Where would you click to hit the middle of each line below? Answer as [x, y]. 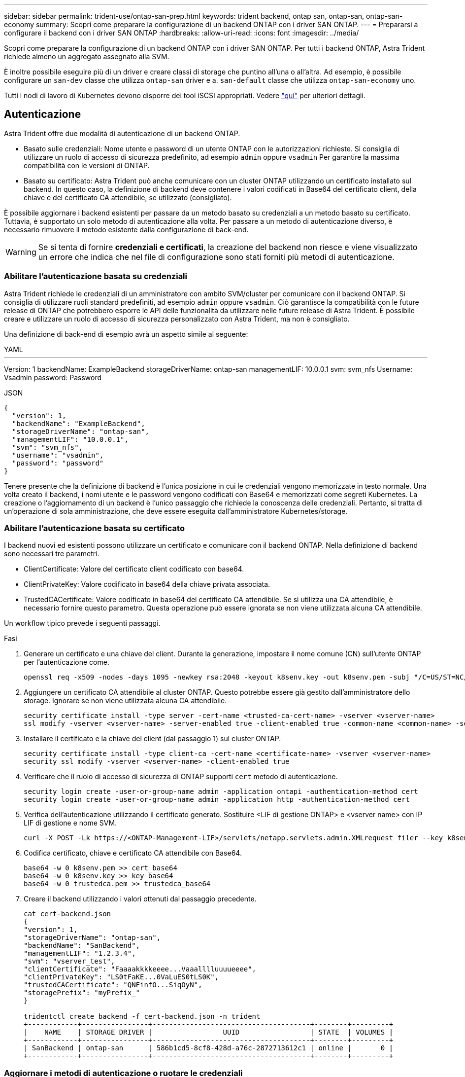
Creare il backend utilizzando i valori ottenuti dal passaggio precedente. [140, 899]
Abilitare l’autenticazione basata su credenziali [96, 276]
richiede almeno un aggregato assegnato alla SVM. [87, 56]
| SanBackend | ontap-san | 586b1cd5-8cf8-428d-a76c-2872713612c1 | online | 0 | [209, 1048]
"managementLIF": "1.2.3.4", [80, 953]
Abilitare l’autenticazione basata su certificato [94, 528]
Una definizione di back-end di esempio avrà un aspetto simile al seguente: [126, 334]
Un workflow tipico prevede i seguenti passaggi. [82, 623]
